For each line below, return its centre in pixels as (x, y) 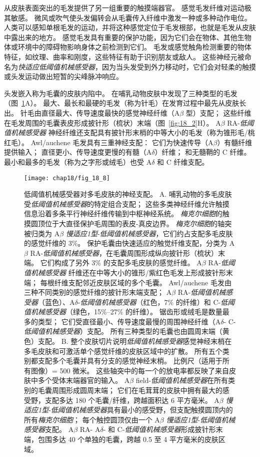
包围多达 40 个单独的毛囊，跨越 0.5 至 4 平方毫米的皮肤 (128, 439)
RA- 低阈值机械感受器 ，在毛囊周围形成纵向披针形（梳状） (124, 253)
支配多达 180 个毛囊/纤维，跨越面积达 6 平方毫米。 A (132, 400)
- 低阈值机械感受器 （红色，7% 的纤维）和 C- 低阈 (156, 302)
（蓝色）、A (56, 302)
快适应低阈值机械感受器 (56, 66)
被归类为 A (42, 233)
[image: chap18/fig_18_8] (67, 178)
